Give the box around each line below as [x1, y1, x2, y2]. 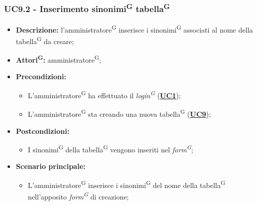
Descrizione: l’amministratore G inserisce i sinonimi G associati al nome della [16, 23, 253, 35]
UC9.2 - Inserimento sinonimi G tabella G [4, 1, 170, 15]
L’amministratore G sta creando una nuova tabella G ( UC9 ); [28, 107, 211, 119]
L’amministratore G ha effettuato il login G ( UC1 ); [28, 89, 181, 100]
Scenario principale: [16, 161, 86, 171]
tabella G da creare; [16, 34, 74, 46]
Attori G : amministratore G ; [16, 53, 101, 65]
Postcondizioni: [16, 125, 70, 136]
